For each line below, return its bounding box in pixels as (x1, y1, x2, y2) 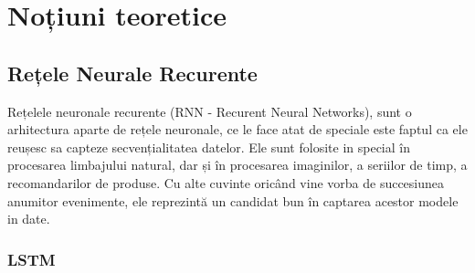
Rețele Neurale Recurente (7, 58, 258, 87)
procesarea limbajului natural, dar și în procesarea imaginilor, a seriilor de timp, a (7, 155, 468, 174)
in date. (7, 209, 50, 228)
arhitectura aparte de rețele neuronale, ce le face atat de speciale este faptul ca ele (7, 120, 468, 139)
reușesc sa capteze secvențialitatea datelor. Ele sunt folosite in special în (7, 137, 410, 156)
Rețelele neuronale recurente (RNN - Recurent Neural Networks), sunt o (7, 101, 412, 121)
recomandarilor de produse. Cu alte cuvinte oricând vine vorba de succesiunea (7, 173, 445, 192)
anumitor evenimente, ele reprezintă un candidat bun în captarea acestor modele (7, 191, 459, 210)
